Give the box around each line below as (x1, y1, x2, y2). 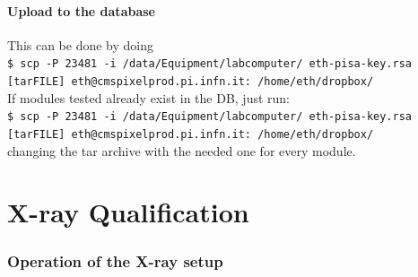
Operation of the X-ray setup (7, 249, 223, 272)
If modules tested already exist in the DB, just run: (7, 88, 290, 107)
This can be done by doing (7, 35, 154, 54)
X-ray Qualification (7, 194, 249, 230)
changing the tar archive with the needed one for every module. (7, 141, 356, 160)
